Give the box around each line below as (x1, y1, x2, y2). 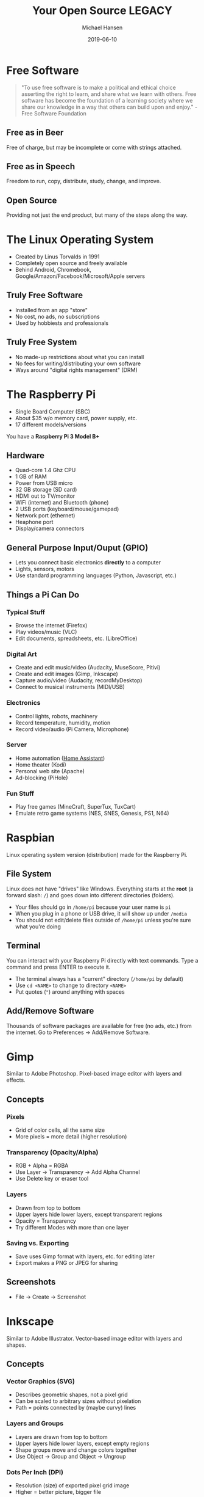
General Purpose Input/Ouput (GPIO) (6, 542, 149, 553)
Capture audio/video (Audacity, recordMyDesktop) (15, 677, 142, 684)
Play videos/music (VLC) (15, 628, 77, 635)
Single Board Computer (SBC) (15, 407, 90, 415)
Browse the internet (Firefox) (15, 621, 88, 629)
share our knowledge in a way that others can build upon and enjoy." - (21, 103, 198, 111)
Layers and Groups (6, 1419, 64, 1428)
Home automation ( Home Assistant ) (15, 754, 105, 762)
